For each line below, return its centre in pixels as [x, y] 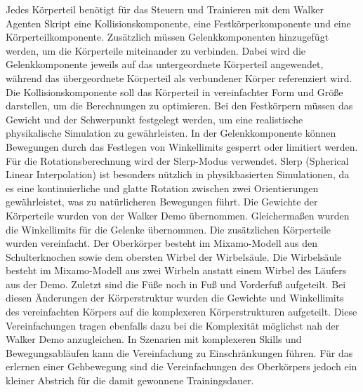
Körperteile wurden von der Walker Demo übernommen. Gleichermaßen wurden [178, 215]
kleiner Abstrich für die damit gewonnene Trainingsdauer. [130, 380]
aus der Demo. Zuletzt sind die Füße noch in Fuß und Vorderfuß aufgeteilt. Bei [176, 284]
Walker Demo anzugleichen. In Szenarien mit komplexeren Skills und [154, 339]
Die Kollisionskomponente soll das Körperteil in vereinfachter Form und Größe [174, 92]
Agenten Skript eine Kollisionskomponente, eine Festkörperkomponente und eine [178, 23]
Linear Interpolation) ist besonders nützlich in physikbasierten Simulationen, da [178, 174]
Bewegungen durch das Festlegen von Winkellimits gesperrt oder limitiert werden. [182, 146]
